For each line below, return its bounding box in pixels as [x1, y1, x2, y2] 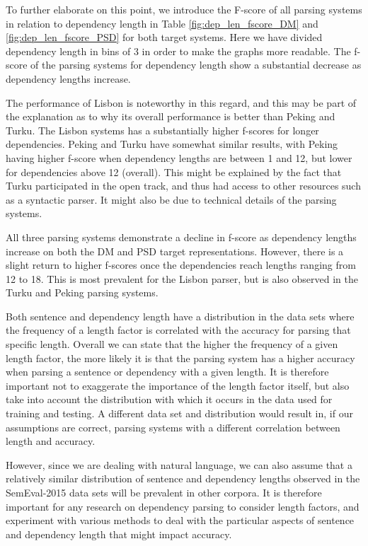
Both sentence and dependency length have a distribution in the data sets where [6, 308, 355, 323]
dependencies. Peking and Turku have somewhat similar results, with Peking [6, 136, 338, 151]
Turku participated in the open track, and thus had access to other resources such [6, 178, 361, 193]
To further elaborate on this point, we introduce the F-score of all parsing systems [6, 2, 362, 16]
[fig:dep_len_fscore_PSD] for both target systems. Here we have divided [6, 30, 323, 45]
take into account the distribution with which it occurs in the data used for [6, 392, 333, 407]
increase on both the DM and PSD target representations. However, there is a [6, 243, 344, 258]
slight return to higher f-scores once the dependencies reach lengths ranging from [6, 257, 356, 272]
